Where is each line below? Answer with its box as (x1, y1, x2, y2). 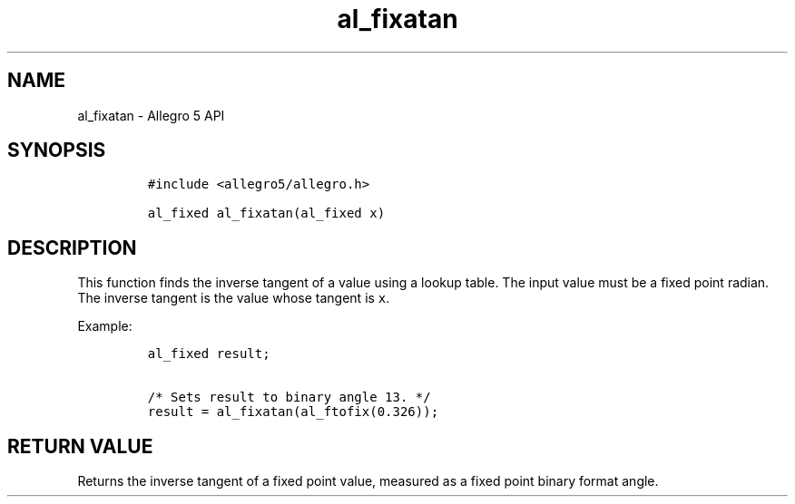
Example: (77, 318, 132, 334)
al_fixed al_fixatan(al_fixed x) (147, 206, 386, 221)
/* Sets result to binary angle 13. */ (147, 390, 431, 405)
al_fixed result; (147, 346, 270, 362)
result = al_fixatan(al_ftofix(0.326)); (147, 404, 439, 420)
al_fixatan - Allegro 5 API (77, 107, 225, 123)
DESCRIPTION (7, 236, 137, 259)
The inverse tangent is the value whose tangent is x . (77, 290, 390, 306)
